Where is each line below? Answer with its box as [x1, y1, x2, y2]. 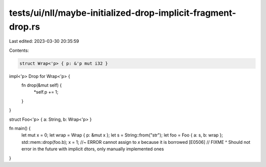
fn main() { [9, 126, 31, 132]
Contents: [9, 47, 29, 53]
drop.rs [9, 21, 40, 32]
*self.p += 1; [33, 89, 59, 95]
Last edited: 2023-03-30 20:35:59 [9, 38, 79, 44]
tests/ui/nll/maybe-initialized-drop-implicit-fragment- [9, 7, 236, 18]
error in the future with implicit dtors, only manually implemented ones [21, 146, 165, 152]
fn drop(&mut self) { [21, 82, 62, 88]
